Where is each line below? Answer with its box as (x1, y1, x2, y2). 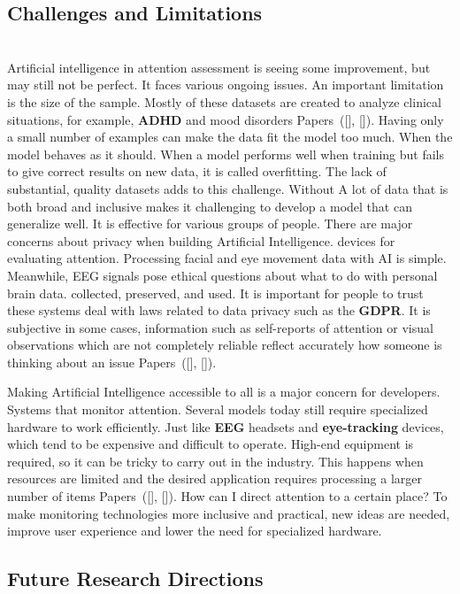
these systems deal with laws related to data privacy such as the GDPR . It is (7, 301, 431, 320)
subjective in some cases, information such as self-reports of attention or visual (7, 318, 433, 336)
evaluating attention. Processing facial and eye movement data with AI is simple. (7, 249, 447, 267)
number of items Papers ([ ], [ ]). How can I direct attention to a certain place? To (7, 487, 448, 505)
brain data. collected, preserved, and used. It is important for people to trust (7, 283, 424, 302)
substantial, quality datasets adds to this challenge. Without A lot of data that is (7, 179, 448, 197)
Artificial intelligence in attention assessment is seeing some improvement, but (7, 58, 431, 76)
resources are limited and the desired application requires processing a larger (7, 469, 423, 488)
